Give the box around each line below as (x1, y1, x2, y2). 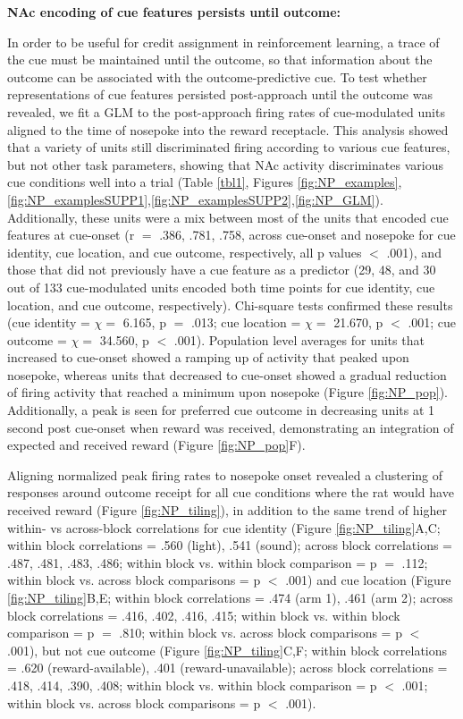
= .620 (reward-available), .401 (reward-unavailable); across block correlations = (7, 658, 448, 677)
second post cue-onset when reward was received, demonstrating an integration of (7, 418, 454, 436)
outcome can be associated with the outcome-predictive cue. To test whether (7, 67, 427, 86)
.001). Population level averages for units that (173, 330, 425, 349)
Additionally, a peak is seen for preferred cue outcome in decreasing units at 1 (7, 401, 435, 419)
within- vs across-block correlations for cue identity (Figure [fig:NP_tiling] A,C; (7, 518, 441, 537)
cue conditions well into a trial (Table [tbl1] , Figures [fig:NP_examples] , (7, 173, 402, 191)
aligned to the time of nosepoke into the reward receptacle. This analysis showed (7, 120, 449, 139)
